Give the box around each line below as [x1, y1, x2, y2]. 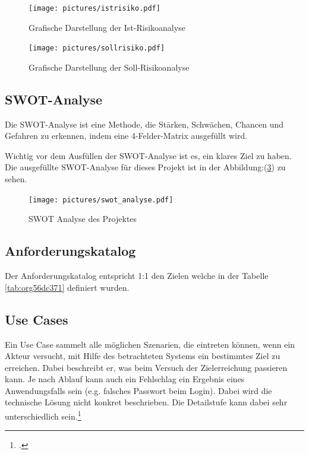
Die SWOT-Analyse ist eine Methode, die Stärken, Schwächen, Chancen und [5, 118, 283, 130]
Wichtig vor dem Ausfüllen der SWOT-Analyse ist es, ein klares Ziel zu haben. [5, 149, 292, 161]
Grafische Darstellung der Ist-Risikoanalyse [29, 21, 185, 33]
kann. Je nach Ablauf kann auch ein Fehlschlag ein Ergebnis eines [5, 373, 245, 385]
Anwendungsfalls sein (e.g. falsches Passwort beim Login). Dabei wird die [5, 384, 272, 396]
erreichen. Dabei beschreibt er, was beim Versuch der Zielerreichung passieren [5, 361, 288, 373]
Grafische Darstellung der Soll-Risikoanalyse [29, 61, 190, 73]
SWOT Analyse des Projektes [29, 212, 137, 225]
